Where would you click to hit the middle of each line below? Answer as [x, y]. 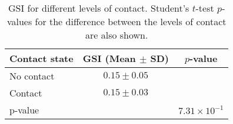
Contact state [41, 58]
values [19, 21]
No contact [32, 76]
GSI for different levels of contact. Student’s [99, 8]
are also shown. [116, 35]
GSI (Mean [109, 58]
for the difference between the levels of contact [131, 21]
